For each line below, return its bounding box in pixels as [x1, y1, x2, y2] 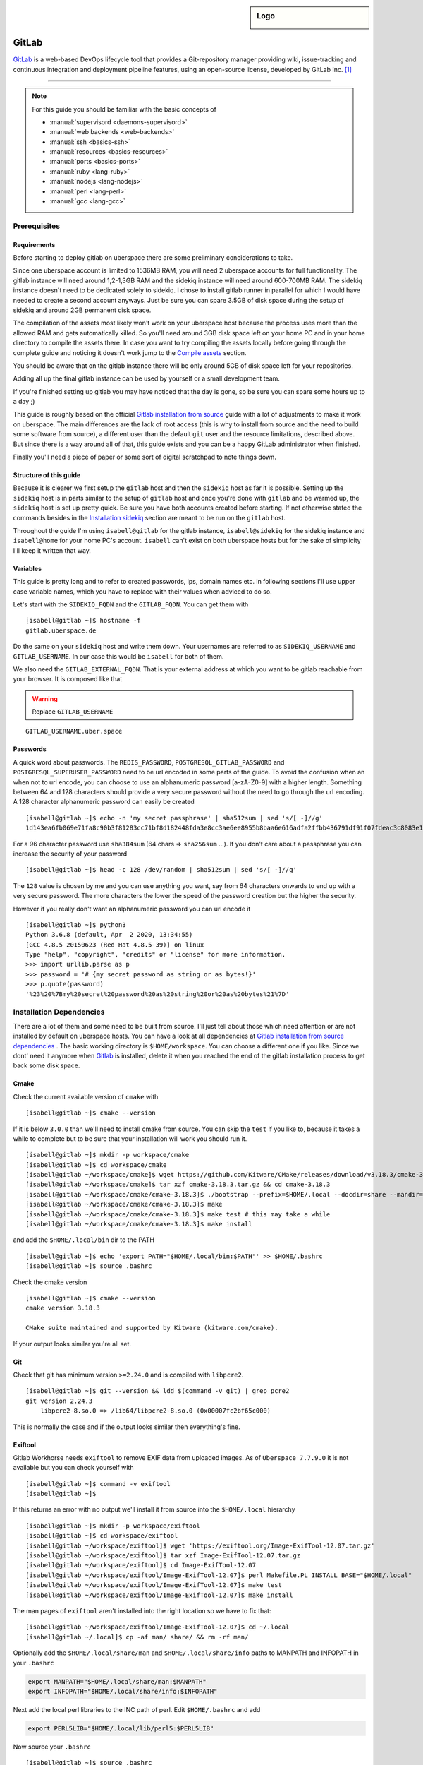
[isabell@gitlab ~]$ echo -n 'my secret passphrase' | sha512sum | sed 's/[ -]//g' [25, 814, 324, 822]
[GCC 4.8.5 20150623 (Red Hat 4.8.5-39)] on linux [25, 940, 204, 949]
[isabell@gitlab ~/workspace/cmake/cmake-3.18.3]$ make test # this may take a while [25, 1210, 331, 1218]
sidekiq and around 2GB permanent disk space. [13, 306, 152, 314]
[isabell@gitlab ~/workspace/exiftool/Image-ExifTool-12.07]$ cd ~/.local [25, 1623, 290, 1631]
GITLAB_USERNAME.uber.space [25, 727, 123, 736]
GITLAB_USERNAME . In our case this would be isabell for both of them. [13, 652, 224, 660]
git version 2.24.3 [25, 1396, 93, 1405]
